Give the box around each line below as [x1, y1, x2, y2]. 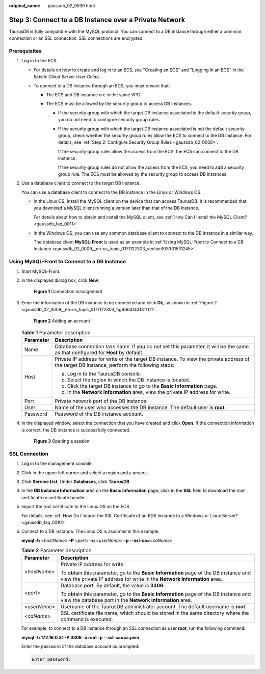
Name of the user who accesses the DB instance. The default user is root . [54, 404, 226, 411]
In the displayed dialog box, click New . [21, 277, 100, 283]
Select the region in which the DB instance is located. [67, 377, 190, 383]
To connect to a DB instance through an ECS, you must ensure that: [33, 82, 170, 88]
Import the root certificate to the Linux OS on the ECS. [21, 504, 131, 510]
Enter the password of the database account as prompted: [21, 644, 139, 649]
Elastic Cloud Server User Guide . [33, 74, 100, 80]
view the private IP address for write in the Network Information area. [60, 576, 223, 583]
